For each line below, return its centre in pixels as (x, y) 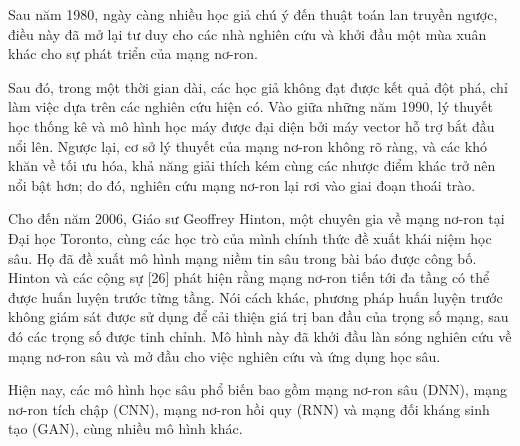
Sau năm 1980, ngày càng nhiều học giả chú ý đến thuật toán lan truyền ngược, (253, 14)
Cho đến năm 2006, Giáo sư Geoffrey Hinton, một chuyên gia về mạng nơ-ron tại (256, 218)
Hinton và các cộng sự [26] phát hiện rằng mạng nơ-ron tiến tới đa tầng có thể (249, 277)
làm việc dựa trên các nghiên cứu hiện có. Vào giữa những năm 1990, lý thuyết (250, 106)
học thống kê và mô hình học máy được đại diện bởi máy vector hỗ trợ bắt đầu (251, 125)
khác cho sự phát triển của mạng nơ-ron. (133, 53)
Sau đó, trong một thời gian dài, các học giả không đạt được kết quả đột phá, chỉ (258, 86)
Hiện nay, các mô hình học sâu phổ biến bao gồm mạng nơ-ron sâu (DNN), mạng (257, 389)
